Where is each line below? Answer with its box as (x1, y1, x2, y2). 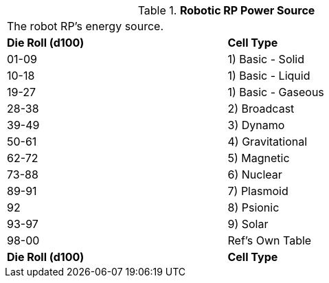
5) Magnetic (227, 151, 290, 165)
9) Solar (227, 217, 269, 231)
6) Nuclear (227, 168, 282, 181)
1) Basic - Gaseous (227, 85, 324, 99)
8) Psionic (227, 201, 280, 214)
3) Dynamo (227, 118, 285, 132)
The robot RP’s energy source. (7, 19, 164, 33)
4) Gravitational (227, 135, 308, 148)
